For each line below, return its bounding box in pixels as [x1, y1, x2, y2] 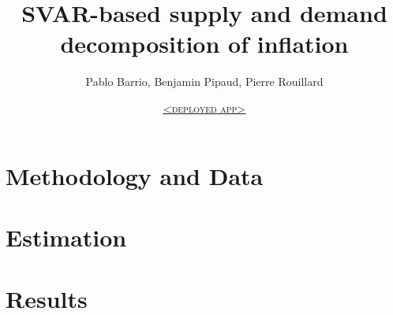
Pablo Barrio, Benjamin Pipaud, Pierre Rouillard [85, 73, 324, 90]
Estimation [6, 220, 127, 253]
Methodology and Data [6, 159, 264, 191]
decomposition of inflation [60, 28, 349, 60]
